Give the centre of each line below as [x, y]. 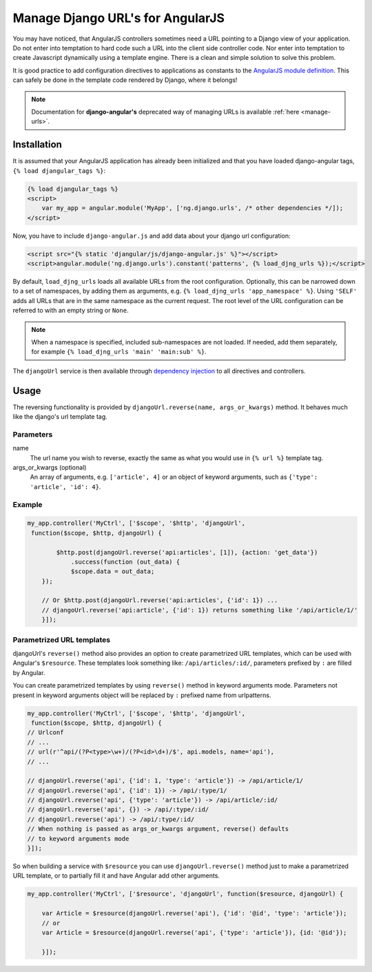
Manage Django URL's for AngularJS [119, 18]
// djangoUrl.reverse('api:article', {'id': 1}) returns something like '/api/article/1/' [200, 610]
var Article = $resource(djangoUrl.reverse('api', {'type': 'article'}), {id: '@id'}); [194, 932]
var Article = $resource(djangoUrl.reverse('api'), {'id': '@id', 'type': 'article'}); [194, 913]
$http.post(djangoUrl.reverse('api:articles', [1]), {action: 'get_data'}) [187, 552]
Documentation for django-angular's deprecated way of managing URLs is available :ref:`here [165, 112]
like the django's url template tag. [60, 417]
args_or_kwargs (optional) [50, 468]
